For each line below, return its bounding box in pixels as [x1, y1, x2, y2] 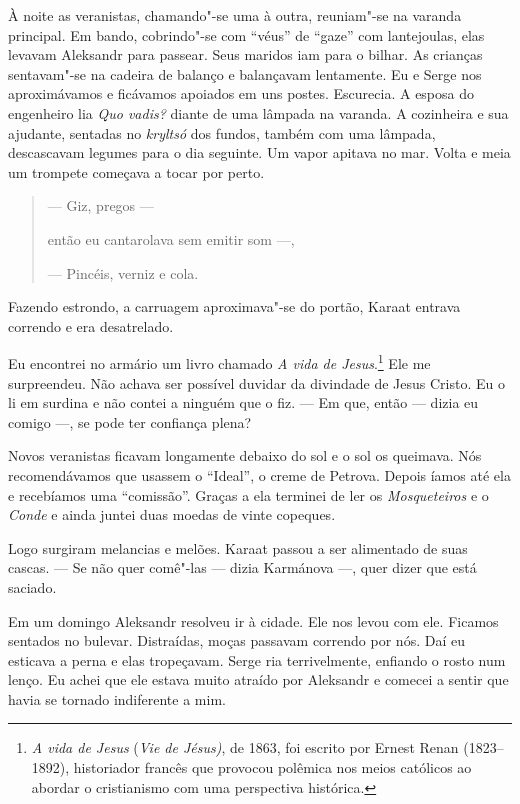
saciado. [8, 576, 57, 597]
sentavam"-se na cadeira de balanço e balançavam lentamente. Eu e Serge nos [8, 63, 482, 84]
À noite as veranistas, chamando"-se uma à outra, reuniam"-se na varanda [8, 5, 462, 25]
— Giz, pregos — [47, 195, 154, 216]
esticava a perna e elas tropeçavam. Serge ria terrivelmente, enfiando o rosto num [8, 649, 506, 670]
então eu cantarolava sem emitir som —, [47, 228, 295, 249]
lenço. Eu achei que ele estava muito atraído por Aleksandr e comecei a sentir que [8, 669, 509, 690]
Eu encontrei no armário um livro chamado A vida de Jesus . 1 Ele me [8, 350, 431, 373]
